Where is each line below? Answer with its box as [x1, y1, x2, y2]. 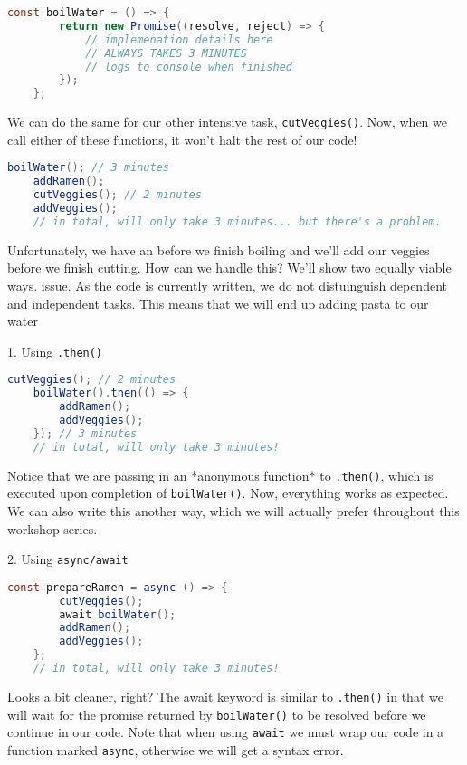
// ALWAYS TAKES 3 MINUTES [84, 46, 247, 60]
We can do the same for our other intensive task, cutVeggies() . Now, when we [7, 112, 447, 131]
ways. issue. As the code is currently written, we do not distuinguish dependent [7, 275, 447, 294]
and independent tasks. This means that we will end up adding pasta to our [7, 293, 429, 312]
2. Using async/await [7, 550, 129, 569]
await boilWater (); [59, 607, 176, 621]
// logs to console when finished [84, 60, 292, 73]
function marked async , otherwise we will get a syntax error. [7, 740, 344, 759]
